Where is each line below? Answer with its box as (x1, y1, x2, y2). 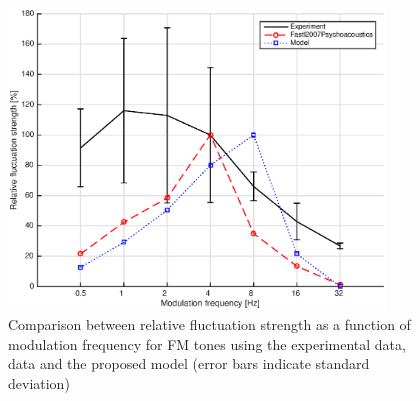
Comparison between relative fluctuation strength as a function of (8, 313, 411, 334)
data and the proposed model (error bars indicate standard (8, 353, 370, 374)
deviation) (8, 372, 70, 393)
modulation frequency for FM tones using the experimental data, (8, 333, 406, 354)
